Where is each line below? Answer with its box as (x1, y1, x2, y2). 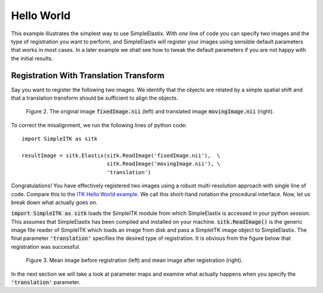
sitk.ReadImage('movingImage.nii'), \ (106, 161, 221, 167)
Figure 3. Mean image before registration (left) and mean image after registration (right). (26, 257, 243, 264)
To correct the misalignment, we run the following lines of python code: (11, 121, 187, 128)
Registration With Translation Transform (11, 70, 164, 81)
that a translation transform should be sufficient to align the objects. (11, 94, 179, 101)
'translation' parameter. (11, 279, 81, 286)
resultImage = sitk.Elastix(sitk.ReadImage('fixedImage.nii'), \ (22, 152, 221, 159)
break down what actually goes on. (11, 199, 98, 206)
